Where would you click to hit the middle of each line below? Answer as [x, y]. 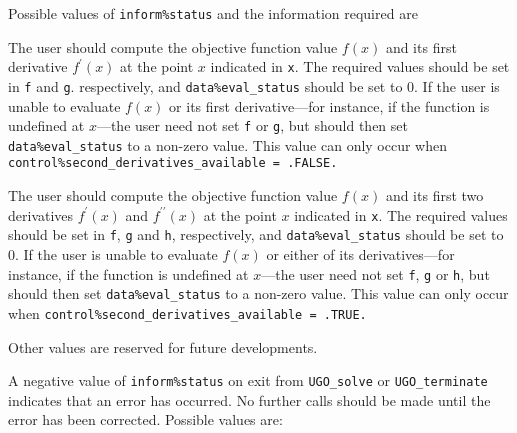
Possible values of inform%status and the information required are [213, 13]
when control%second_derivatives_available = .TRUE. [187, 312]
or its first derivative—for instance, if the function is [329, 105]
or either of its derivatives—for [360, 254]
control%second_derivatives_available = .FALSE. [173, 163]
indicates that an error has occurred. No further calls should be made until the [249, 399]
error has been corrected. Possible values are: [145, 419]
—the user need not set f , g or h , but [375, 273]
